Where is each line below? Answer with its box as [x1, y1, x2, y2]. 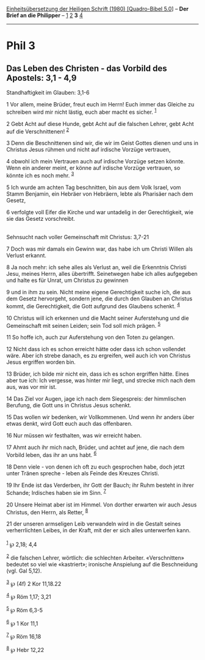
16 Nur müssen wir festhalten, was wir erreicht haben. [6, 432, 142, 439]
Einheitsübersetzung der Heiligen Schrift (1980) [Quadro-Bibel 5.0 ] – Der [6, 6, 189, 12]
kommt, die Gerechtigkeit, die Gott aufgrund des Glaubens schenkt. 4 [6, 301, 181, 310]
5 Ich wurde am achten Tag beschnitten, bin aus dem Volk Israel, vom [6, 184, 181, 191]
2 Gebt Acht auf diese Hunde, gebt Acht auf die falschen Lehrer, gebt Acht [6, 120, 194, 127]
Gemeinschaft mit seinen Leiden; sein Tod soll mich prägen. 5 [6, 321, 160, 329]
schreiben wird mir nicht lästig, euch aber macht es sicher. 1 [6, 107, 157, 116]
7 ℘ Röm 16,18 [6, 632, 41, 640]
